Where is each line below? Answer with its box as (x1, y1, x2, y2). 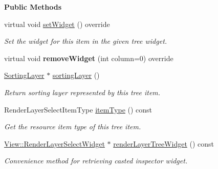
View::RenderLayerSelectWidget (4, 138, 105, 149)
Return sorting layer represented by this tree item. (4, 87, 161, 97)
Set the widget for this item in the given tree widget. (4, 36, 167, 46)
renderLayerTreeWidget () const (113, 138, 214, 149)
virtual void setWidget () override (4, 18, 110, 29)
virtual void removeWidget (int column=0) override (4, 52, 173, 63)
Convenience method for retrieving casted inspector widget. (4, 155, 188, 166)
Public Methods (4, 2, 62, 12)
